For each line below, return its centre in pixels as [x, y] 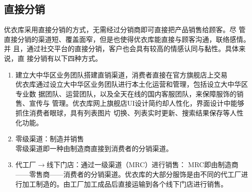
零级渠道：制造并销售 [50, 139]
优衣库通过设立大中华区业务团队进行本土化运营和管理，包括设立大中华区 [132, 84]
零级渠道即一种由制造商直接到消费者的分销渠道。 [94, 148]
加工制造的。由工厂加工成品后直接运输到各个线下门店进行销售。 [125, 183]
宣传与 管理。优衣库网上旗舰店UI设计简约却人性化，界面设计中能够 [137, 103]
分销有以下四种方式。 [68, 58]
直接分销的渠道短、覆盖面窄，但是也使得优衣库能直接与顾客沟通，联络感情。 [127, 39]
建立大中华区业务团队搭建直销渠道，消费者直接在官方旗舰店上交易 [121, 74]
